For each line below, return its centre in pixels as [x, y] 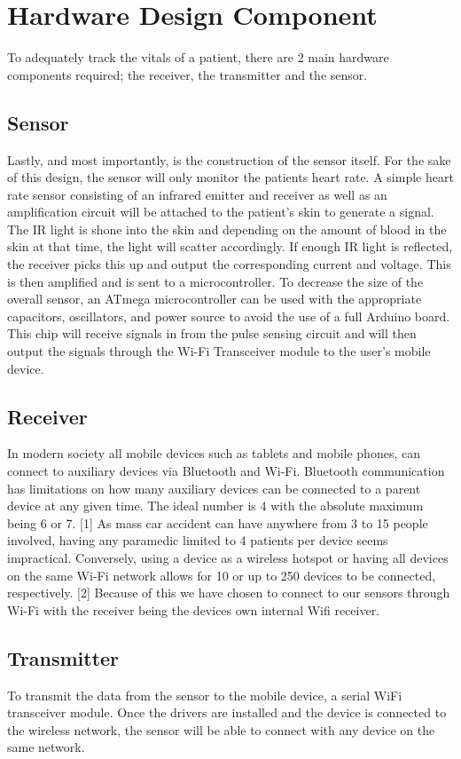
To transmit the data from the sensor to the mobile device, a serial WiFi [205, 695]
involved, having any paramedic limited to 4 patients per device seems [198, 540]
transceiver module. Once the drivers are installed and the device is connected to [227, 712]
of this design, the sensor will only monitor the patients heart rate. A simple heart [230, 177]
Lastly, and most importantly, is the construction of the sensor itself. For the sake [229, 159]
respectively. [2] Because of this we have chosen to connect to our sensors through [229, 593]
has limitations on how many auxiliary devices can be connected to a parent [214, 488]
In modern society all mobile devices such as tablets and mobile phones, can [214, 453]
